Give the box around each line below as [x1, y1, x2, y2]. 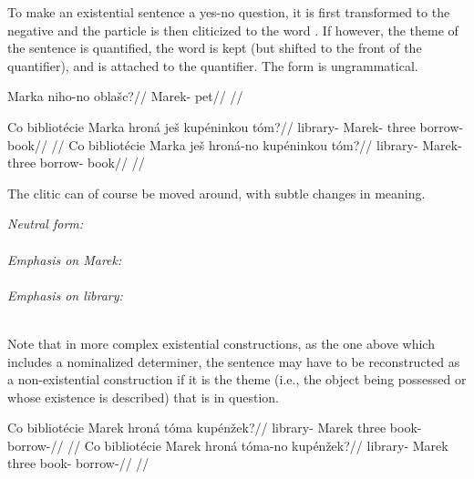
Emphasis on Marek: [7, 250, 122, 269]
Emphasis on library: [7, 285, 123, 304]
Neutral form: [7, 214, 84, 233]
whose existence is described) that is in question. [7, 387, 279, 406]
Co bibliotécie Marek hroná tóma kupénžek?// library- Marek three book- [7, 418, 422, 437]
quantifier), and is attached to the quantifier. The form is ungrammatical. [7, 56, 418, 75]
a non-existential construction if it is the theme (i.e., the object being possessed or [7, 370, 467, 389]
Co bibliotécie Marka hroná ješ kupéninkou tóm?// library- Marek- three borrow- [7, 117, 464, 136]
